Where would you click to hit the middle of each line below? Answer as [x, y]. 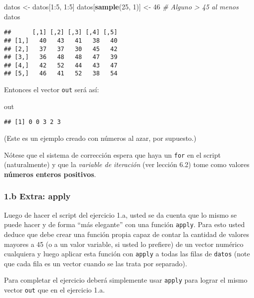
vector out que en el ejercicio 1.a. [54, 290]
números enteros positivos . [50, 174]
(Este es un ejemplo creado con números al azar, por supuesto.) [100, 138]
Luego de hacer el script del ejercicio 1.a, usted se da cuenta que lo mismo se [120, 214]
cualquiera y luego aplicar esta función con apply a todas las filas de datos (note [127, 254]
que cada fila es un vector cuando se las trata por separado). [96, 263]
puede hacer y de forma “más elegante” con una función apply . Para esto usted [125, 224]
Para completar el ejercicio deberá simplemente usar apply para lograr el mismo [126, 280]
